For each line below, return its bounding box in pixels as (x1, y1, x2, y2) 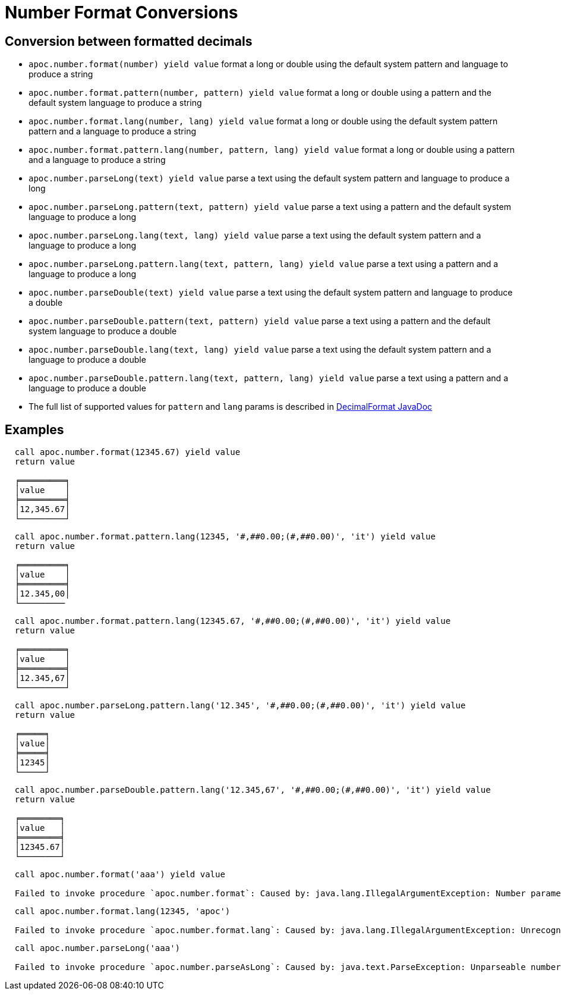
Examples (5, 422, 64, 437)
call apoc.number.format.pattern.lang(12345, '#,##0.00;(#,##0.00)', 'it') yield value (14, 532, 436, 542)
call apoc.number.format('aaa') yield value (14, 870, 225, 880)
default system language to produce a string (29, 98, 202, 108)
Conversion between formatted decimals (5, 33, 253, 49)
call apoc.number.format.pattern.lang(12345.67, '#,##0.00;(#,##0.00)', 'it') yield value (14, 616, 451, 626)
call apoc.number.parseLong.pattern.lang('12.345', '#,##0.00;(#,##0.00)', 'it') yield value (14, 701, 466, 711)
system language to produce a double (29, 326, 177, 337)
